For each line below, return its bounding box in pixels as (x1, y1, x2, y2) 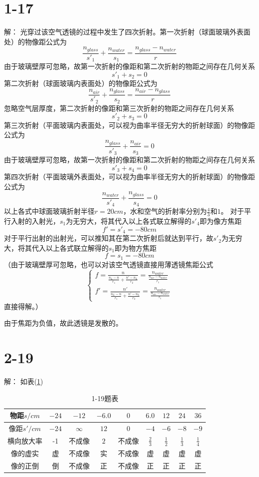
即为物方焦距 (115, 242, 157, 253)
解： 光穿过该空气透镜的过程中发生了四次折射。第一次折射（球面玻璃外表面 (4, 26, 251, 37)
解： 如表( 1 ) (4, 376, 43, 386)
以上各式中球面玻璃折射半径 (4, 206, 95, 216)
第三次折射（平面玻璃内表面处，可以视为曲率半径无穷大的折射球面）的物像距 (4, 119, 255, 130)
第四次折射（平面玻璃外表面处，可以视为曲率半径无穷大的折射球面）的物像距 (4, 171, 255, 182)
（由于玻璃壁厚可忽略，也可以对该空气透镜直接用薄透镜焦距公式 (4, 259, 213, 269)
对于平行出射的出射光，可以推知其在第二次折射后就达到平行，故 (4, 233, 213, 243)
